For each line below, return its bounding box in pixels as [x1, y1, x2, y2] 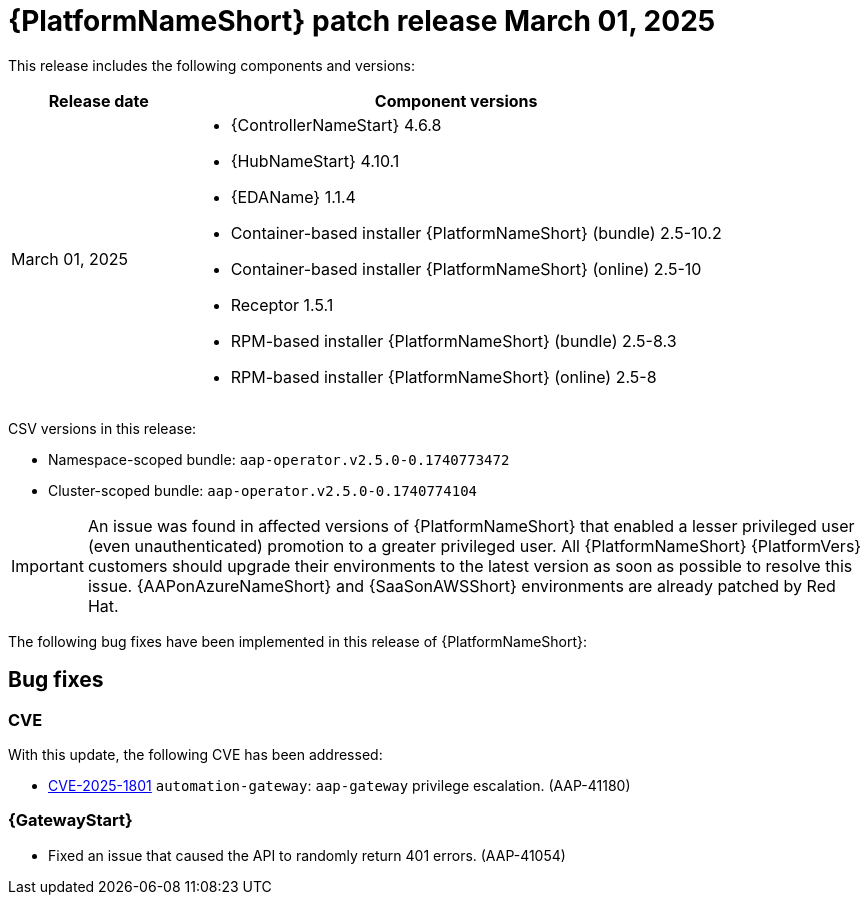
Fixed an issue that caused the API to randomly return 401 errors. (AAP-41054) [48, 846, 566, 864]
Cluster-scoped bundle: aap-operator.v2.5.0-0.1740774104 [48, 481, 478, 499]
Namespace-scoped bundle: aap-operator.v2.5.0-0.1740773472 [48, 450, 510, 468]
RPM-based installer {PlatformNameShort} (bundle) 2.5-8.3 [230, 330, 677, 351]
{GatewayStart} [8, 810, 133, 831]
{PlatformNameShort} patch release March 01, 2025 [8, 4, 716, 38]
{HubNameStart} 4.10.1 [230, 150, 400, 171]
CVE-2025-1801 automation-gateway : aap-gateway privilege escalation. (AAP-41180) [48, 776, 631, 794]
